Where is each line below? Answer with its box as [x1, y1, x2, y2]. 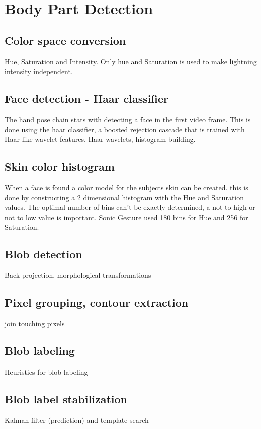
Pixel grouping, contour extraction [5, 295, 189, 310]
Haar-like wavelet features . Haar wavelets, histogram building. [5, 134, 196, 145]
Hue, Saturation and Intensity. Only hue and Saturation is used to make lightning [5, 56, 257, 66]
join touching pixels [5, 318, 65, 328]
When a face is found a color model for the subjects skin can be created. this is [5, 182, 248, 192]
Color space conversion [5, 32, 126, 48]
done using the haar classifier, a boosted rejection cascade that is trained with [5, 124, 245, 134]
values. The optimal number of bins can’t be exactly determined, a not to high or [5, 202, 255, 212]
